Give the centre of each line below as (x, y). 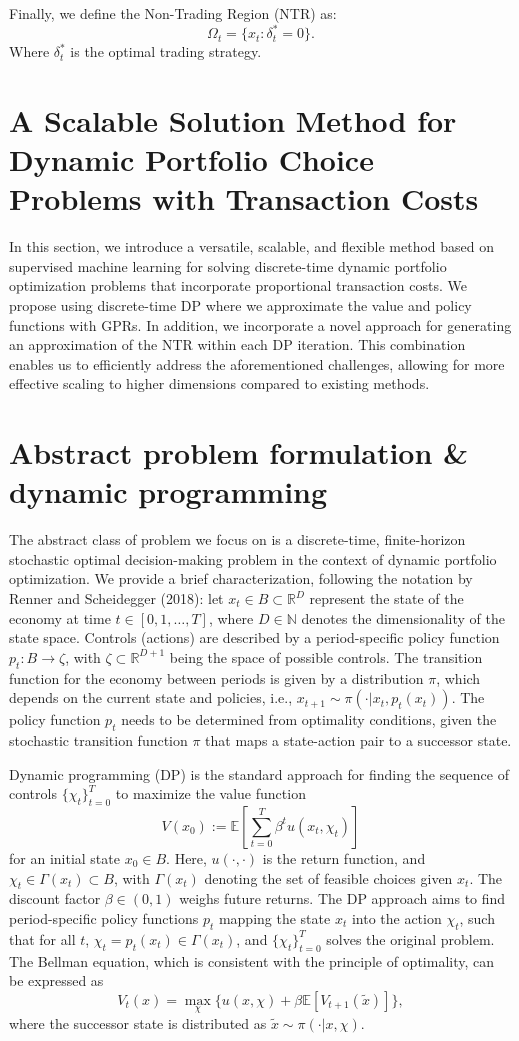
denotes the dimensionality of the (403, 617)
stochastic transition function (98, 740)
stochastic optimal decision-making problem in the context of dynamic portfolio (253, 558)
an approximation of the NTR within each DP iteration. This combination (237, 344)
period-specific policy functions (104, 917)
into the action (396, 917)
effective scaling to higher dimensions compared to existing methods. (219, 383)
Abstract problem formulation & (239, 452)
